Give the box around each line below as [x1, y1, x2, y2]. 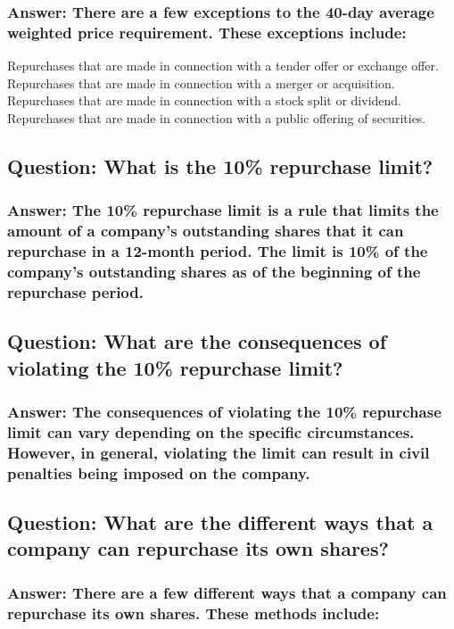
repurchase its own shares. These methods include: [7, 601, 380, 624]
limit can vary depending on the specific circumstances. [7, 420, 415, 443]
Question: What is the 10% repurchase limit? [7, 152, 433, 179]
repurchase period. [7, 280, 144, 302]
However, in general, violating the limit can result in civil [7, 441, 430, 463]
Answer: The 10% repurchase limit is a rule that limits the [7, 199, 439, 221]
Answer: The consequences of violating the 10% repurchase [7, 400, 442, 422]
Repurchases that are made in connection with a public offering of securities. [7, 108, 426, 127]
